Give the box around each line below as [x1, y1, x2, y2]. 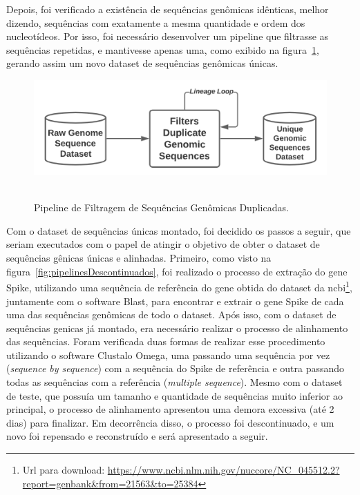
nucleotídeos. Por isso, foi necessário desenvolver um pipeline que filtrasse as [6, 29, 329, 43]
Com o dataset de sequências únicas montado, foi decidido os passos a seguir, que [6, 223, 351, 237]
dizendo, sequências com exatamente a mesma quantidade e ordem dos [6, 15, 305, 30]
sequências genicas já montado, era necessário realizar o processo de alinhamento [6, 320, 348, 335]
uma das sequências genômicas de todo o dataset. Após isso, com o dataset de [6, 307, 337, 322]
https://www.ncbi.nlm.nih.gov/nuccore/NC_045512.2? [107, 463, 340, 477]
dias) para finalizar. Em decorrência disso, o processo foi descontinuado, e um [6, 415, 334, 429]
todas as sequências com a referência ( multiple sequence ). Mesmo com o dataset [6, 375, 343, 389]
